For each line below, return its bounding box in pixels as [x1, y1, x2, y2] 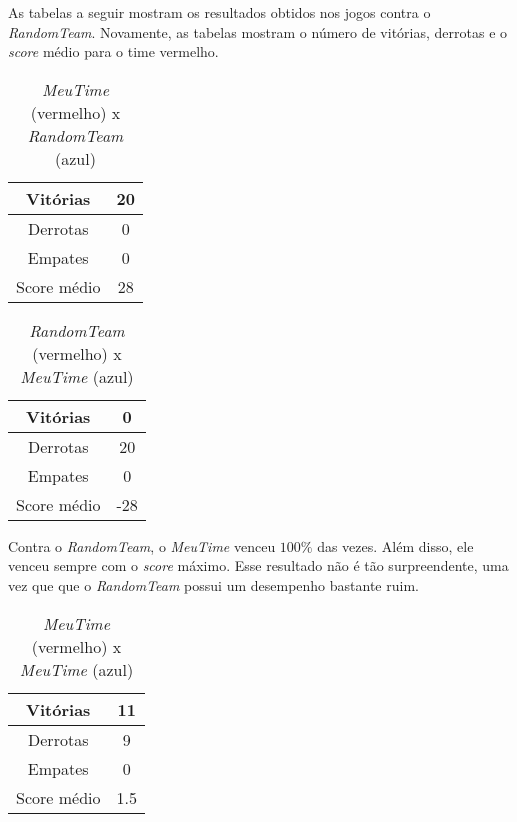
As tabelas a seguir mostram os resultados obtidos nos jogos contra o [8, 2, 431, 22]
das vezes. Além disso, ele [317, 535, 474, 556]
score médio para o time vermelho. [8, 41, 219, 62]
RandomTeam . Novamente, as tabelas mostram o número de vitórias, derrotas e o [8, 21, 508, 42]
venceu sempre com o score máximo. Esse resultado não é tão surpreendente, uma [8, 555, 509, 576]
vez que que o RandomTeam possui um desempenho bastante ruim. [8, 574, 419, 595]
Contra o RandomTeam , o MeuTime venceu [8, 535, 276, 556]
